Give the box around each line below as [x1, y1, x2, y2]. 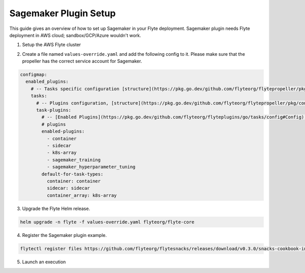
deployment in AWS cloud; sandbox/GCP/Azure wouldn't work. [9, 32, 142, 38]
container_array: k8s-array [46, 192, 117, 198]
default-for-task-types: [41, 171, 104, 177]
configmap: [20, 72, 47, 78]
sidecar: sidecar [46, 185, 90, 191]
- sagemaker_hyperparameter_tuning [46, 164, 136, 170]
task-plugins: [36, 107, 71, 113]
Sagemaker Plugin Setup [9, 8, 116, 19]
